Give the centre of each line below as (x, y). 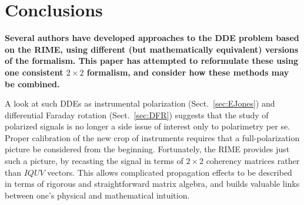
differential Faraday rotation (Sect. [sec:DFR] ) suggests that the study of (137, 115)
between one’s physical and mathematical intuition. (97, 195)
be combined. (32, 83)
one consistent (34, 72)
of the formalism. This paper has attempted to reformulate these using (151, 61)
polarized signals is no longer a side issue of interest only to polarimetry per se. (148, 126)
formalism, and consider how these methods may (188, 72)
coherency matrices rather (253, 161)
